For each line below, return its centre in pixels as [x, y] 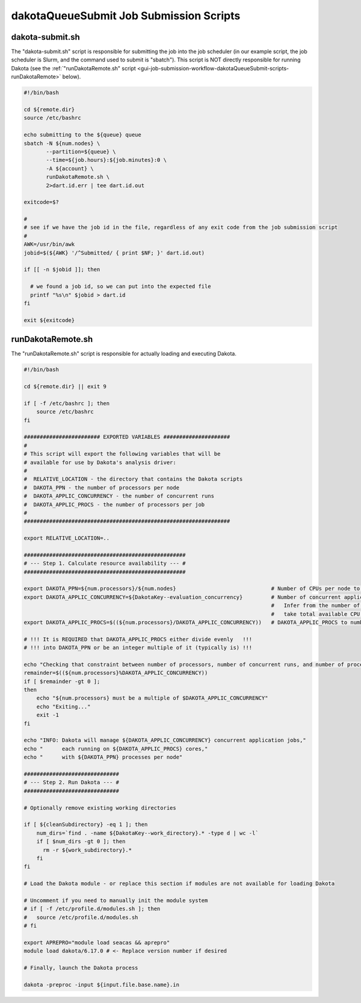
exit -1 [48, 715]
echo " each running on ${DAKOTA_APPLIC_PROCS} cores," [116, 749]
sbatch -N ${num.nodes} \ [62, 143]
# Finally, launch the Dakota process [81, 967]
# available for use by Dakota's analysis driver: [100, 462]
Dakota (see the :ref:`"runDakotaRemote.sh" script [74, 68]
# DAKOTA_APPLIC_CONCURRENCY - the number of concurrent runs [119, 496]
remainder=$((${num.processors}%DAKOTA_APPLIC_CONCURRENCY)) [116, 673]
